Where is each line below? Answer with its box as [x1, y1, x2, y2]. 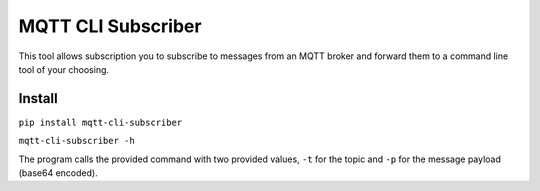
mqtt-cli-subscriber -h [18, 135, 135, 147]
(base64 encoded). [18, 167, 99, 179]
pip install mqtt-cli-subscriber [18, 116, 183, 128]
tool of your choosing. [18, 63, 110, 75]
